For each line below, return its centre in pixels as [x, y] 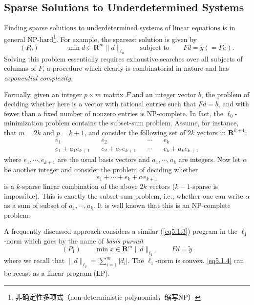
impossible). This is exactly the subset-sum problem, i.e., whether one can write [124, 195]
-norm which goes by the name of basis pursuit [74, 240]
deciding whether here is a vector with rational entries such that [100, 104]
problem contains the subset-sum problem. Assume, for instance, [142, 123]
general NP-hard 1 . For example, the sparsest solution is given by [100, 38]
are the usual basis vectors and [104, 159]
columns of [20, 68]
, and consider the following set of [135, 132]
